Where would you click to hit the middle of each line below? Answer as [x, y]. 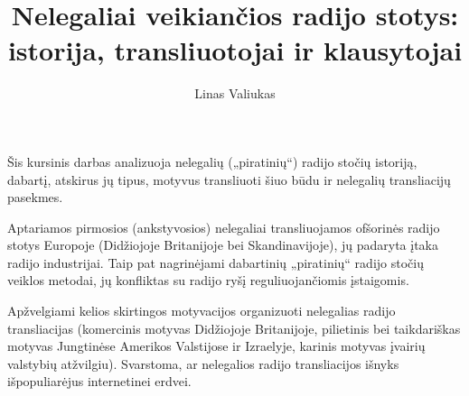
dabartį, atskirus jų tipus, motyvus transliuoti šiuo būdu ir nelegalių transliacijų [229, 179]
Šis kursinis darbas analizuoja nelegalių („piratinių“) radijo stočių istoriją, [212, 161]
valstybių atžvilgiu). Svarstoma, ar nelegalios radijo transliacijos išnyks [203, 363]
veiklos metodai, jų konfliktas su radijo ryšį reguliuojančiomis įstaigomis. [208, 280]
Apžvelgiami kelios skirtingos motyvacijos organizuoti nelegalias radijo [202, 311]
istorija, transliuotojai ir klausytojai [235, 50]
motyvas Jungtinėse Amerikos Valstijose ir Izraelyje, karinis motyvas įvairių [216, 346]
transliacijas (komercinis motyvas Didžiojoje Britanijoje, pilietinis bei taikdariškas [234, 328]
